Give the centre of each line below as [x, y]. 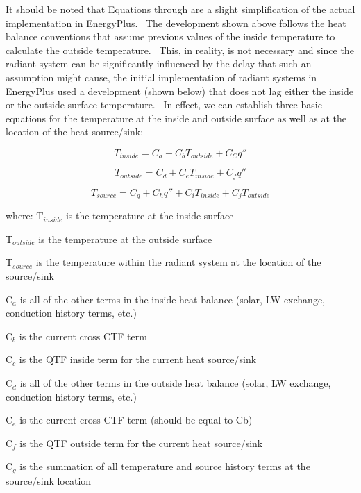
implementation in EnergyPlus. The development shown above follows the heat [176, 23]
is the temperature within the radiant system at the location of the [178, 262]
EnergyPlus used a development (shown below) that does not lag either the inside [179, 91]
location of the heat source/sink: [75, 132]
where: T [25, 216]
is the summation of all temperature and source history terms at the [165, 466]
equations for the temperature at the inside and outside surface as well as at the [176, 118]
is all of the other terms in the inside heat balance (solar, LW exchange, [173, 299]
